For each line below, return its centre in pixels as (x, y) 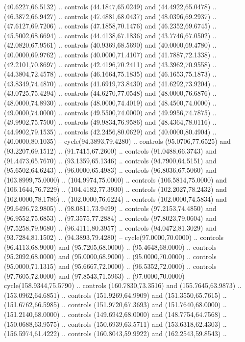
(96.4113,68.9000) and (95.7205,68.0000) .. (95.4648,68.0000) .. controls (110, 247)
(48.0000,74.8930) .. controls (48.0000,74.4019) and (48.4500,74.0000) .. (110, 102)
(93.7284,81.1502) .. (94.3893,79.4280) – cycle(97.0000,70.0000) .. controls (114, 237)
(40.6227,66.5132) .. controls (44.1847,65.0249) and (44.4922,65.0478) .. (110, 6)
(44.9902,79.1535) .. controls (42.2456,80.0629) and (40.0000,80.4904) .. (110, 131)
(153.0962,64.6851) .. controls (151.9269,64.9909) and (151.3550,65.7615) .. (115, 295)
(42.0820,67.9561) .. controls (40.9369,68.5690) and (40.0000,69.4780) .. (110, 45)
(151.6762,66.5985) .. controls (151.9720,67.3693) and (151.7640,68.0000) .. (115, 304)
